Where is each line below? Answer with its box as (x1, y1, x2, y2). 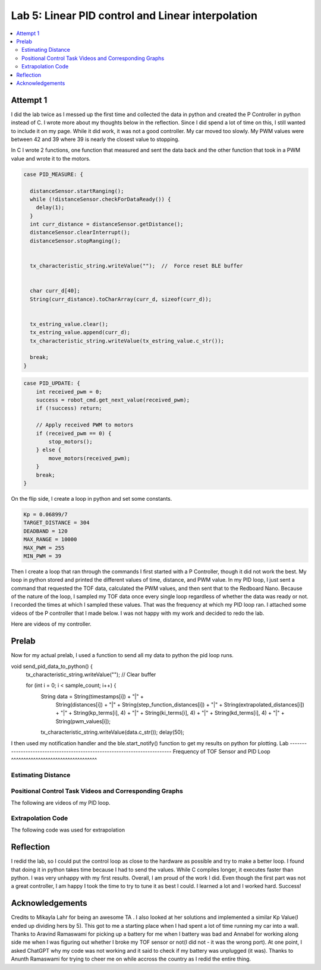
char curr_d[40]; (30, 287, 80, 294)
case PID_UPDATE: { (23, 380, 80, 387)
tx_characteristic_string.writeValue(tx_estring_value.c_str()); (30, 337, 225, 344)
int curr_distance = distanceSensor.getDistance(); (30, 221, 184, 228)
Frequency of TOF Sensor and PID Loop (172, 748, 270, 755)
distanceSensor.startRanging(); (30, 187, 124, 194)
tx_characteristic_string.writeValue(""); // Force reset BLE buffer (30, 262, 243, 269)
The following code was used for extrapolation (11, 827, 125, 834)
